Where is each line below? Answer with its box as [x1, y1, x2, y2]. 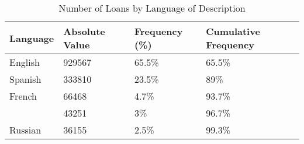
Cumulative [206, 24, 260, 38]
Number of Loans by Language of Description [58, 1, 246, 15]
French [9, 89, 37, 103]
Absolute [63, 24, 105, 38]
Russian [9, 123, 42, 136]
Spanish [9, 72, 42, 86]
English [9, 55, 40, 69]
